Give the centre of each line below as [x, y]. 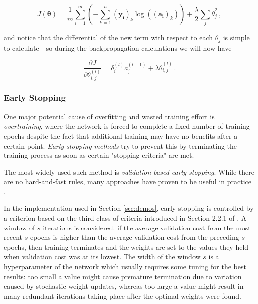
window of [20, 227]
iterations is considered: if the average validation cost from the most [147, 227]
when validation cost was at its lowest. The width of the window [102, 257]
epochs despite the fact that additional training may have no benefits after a [121, 135]
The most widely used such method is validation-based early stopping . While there [129, 172]
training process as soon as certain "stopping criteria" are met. [99, 155]
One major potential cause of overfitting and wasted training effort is [109, 116]
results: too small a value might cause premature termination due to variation [123, 276]
